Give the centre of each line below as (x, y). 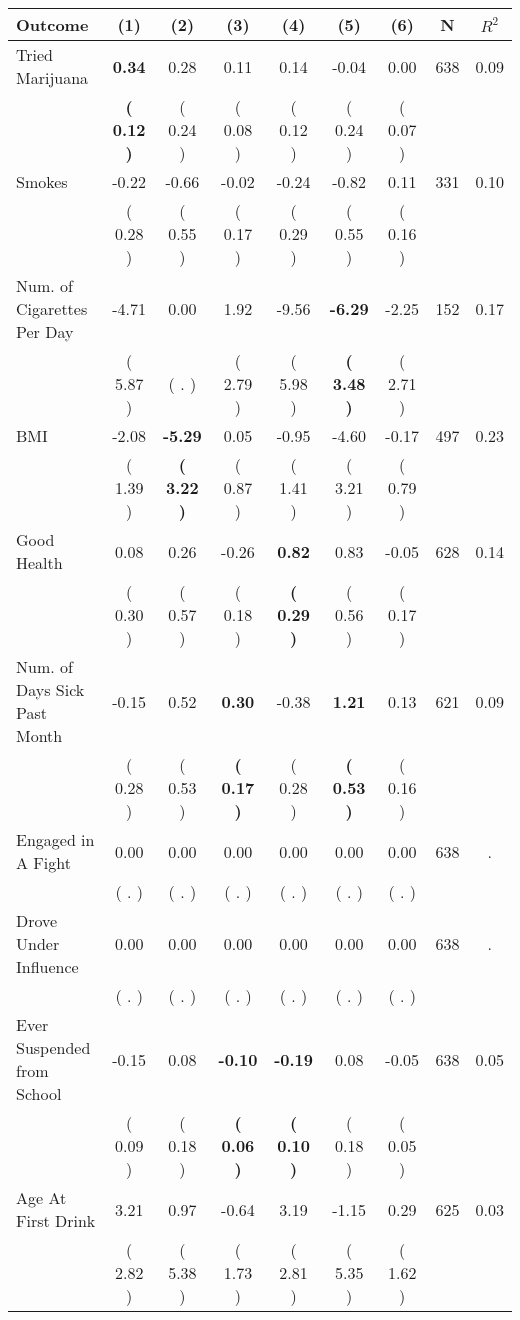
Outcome (52, 24)
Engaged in (55, 839)
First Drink (56, 1220)
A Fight (43, 862)
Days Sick (50, 689)
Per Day (45, 331)
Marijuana (52, 77)
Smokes (42, 181)
